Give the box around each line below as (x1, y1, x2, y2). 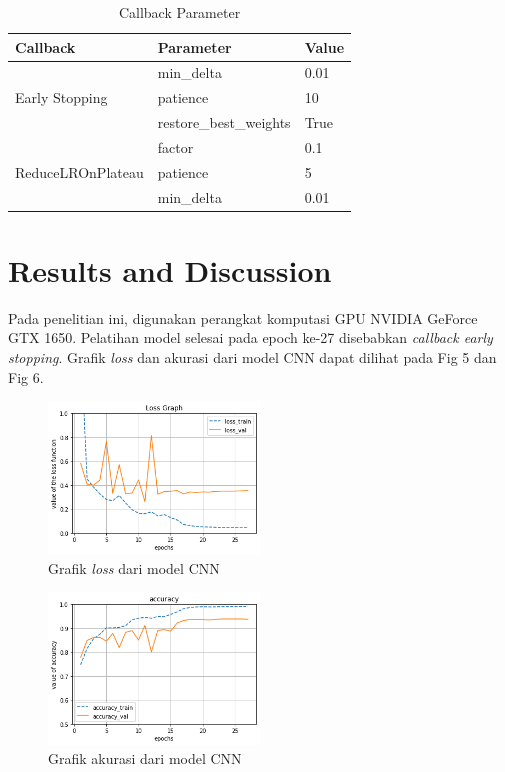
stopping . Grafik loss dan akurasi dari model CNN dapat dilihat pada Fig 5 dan (8, 347, 497, 368)
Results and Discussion (8, 249, 332, 290)
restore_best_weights (157, 112, 291, 133)
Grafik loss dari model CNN (48, 557, 220, 578)
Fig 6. (8, 366, 44, 387)
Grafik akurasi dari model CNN (48, 748, 242, 769)
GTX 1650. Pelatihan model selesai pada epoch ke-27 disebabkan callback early (8, 327, 493, 348)
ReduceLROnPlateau (15, 161, 144, 182)
